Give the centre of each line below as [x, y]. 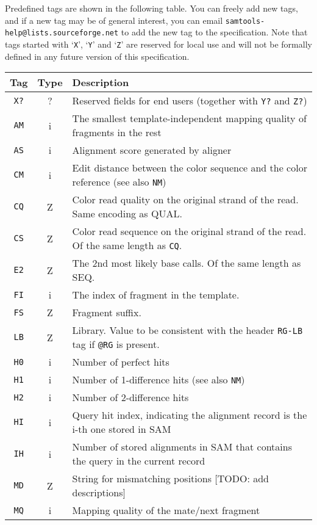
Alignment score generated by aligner [152, 150]
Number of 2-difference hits [130, 397]
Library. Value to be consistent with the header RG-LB [187, 330]
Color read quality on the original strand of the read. [185, 200]
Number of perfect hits [121, 362]
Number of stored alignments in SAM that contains [182, 447]
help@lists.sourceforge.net [62, 33]
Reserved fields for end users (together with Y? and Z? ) [190, 101]
